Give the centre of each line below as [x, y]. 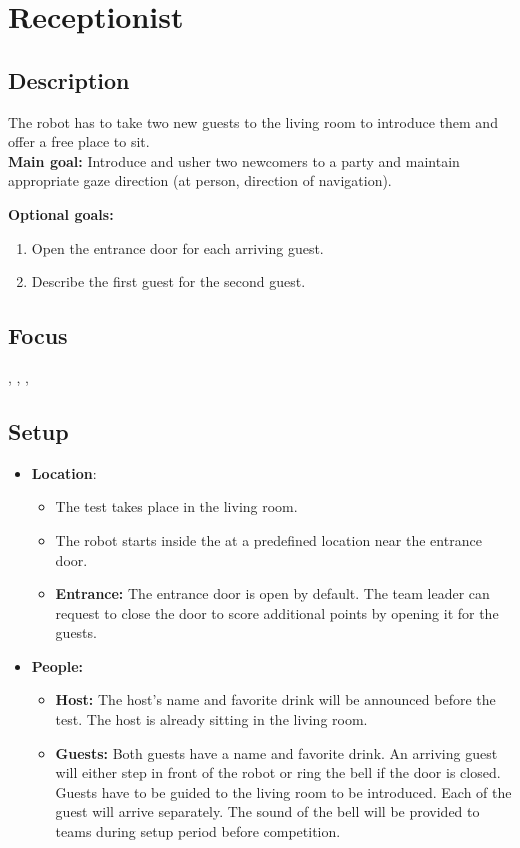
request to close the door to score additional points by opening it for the [277, 612]
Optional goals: [61, 213]
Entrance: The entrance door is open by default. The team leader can [272, 593]
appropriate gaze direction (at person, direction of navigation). [200, 180]
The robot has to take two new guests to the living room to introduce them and [253, 121]
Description [69, 79]
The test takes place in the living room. [176, 506]
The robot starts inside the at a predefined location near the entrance [268, 539]
